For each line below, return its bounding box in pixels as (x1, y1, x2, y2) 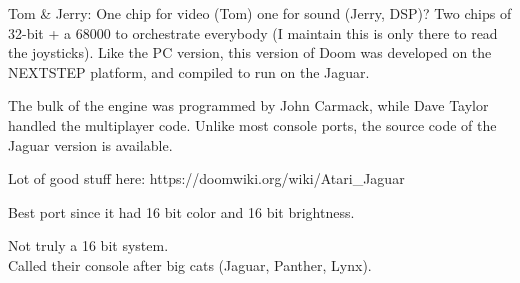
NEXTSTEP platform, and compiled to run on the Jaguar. (8, 61, 370, 82)
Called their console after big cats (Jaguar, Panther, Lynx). (8, 254, 372, 275)
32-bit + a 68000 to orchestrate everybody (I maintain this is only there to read (8, 22, 498, 43)
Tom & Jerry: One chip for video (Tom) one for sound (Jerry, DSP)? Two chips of (8, 3, 512, 23)
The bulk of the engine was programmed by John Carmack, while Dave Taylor (8, 95, 489, 116)
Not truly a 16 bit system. (8, 235, 169, 256)
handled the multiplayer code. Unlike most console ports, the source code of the (8, 114, 497, 135)
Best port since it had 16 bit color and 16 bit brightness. (8, 201, 355, 222)
